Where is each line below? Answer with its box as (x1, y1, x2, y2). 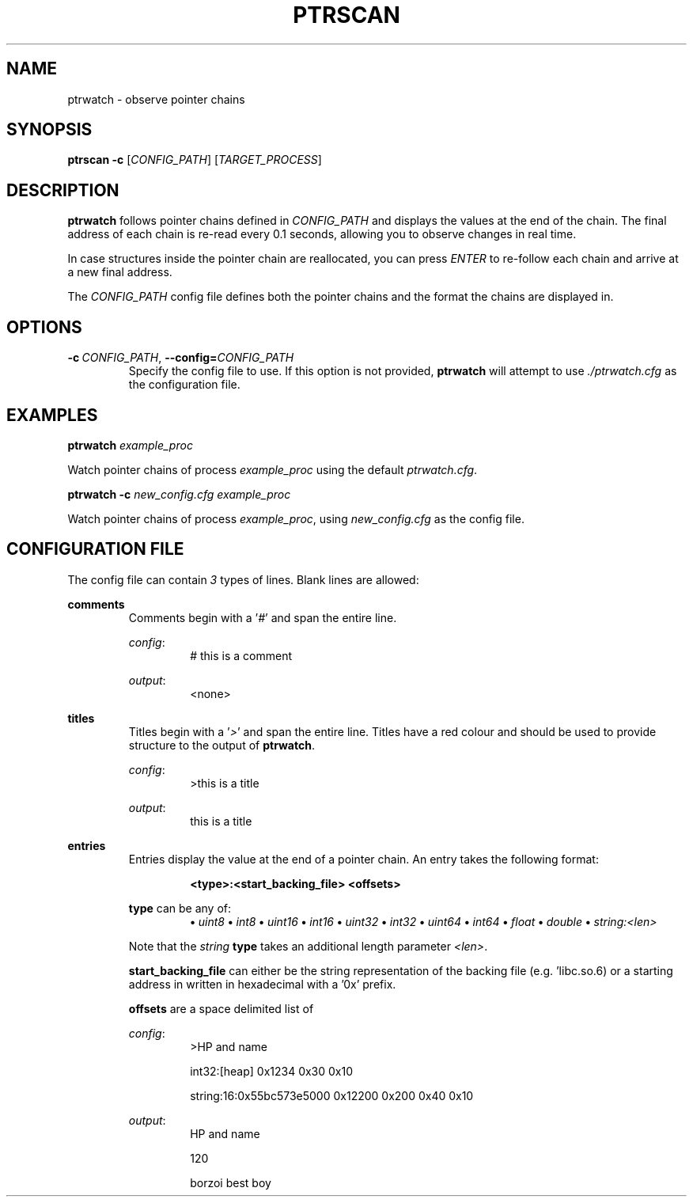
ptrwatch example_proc (67, 438, 193, 452)
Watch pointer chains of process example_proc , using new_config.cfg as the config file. (67, 511, 524, 526)
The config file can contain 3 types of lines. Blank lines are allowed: (67, 572, 419, 586)
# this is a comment (190, 648, 293, 662)
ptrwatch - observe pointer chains (67, 92, 245, 106)
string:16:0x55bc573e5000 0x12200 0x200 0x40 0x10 (190, 1088, 474, 1102)
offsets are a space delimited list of (128, 1001, 314, 1015)
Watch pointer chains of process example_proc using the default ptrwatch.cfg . (67, 462, 478, 476)
